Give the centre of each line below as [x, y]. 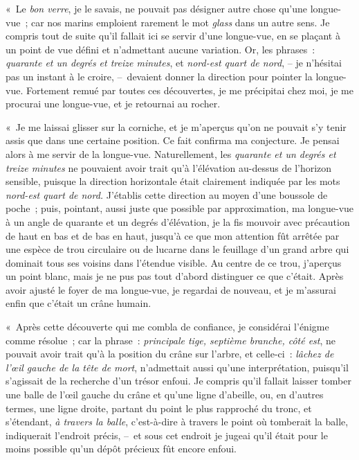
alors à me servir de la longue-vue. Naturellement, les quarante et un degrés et [171, 153]
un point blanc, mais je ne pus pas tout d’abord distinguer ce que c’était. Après [175, 276]
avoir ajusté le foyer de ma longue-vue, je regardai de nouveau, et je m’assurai [171, 289]
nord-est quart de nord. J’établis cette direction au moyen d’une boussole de [167, 194]
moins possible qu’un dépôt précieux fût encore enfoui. [121, 449]
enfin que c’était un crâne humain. [79, 303]
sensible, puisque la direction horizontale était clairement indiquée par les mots [173, 181]
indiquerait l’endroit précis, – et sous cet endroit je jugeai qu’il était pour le [167, 435]
